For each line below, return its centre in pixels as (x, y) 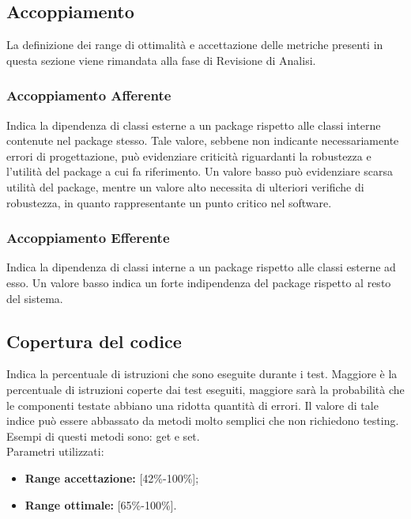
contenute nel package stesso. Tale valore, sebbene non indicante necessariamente (203, 140)
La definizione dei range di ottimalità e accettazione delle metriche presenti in (195, 45)
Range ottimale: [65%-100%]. (101, 504)
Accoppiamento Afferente (89, 95)
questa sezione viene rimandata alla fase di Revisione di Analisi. (161, 60)
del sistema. (35, 298)
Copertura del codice (94, 341)
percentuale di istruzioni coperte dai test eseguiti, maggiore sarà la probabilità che (205, 389)
